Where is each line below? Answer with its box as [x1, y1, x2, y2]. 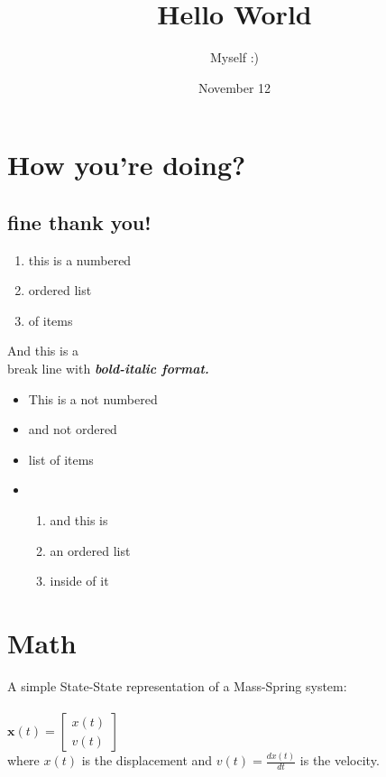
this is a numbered [28, 250, 132, 269]
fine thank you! [7, 208, 152, 236]
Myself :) [209, 48, 260, 67]
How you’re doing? [7, 146, 246, 183]
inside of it [50, 571, 109, 590]
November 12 [198, 78, 271, 97]
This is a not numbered [28, 389, 158, 408]
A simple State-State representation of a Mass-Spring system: [7, 676, 347, 695]
